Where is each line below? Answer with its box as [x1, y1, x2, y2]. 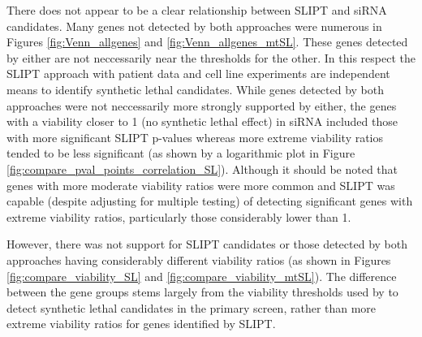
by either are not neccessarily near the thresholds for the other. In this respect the [6, 49, 416, 66]
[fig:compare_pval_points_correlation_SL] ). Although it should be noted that [6, 160, 398, 177]
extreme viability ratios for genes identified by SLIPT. [6, 315, 276, 332]
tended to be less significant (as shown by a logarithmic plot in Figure [6, 145, 355, 162]
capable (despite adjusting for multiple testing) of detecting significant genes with [6, 192, 413, 210]
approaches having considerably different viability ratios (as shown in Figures [6, 251, 391, 268]
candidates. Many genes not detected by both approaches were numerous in [6, 17, 382, 34]
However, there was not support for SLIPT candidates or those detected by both [6, 235, 407, 253]
